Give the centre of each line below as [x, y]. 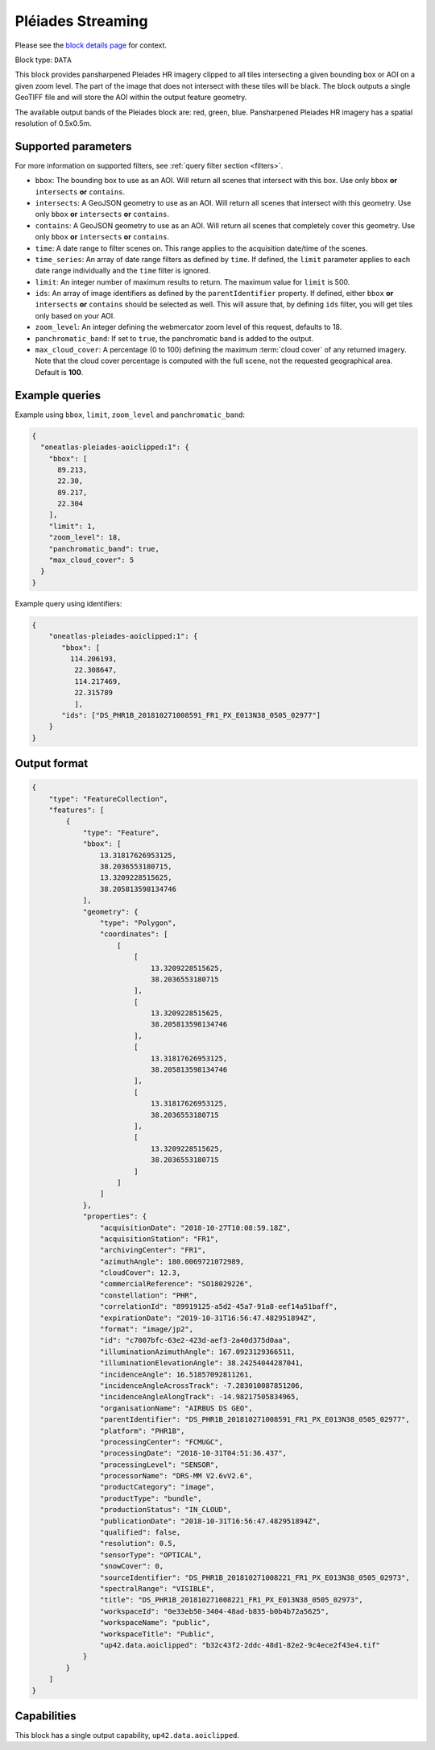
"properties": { [115, 1217]
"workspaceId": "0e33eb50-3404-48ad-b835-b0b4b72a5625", [214, 1611]
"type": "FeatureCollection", [108, 799]
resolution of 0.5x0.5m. [53, 123]
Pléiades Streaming [81, 21]
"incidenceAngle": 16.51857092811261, [176, 1374]
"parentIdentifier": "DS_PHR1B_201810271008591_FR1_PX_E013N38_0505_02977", [255, 1420]
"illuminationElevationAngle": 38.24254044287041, [202, 1363]
